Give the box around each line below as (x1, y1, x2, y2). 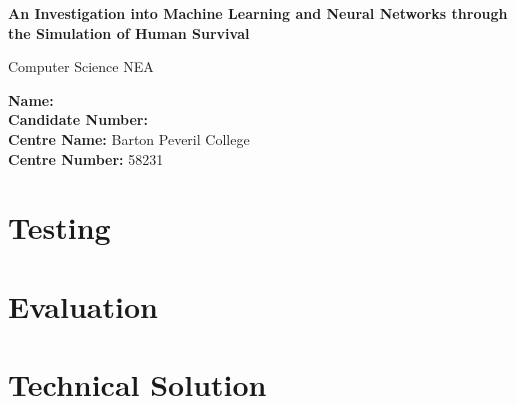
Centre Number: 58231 (8, 148, 164, 169)
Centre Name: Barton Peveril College (8, 128, 250, 149)
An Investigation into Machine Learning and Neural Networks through (8, 3, 508, 23)
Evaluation (8, 285, 158, 326)
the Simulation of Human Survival (8, 22, 250, 43)
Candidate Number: (8, 109, 148, 130)
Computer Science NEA (8, 56, 154, 77)
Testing (8, 207, 111, 248)
